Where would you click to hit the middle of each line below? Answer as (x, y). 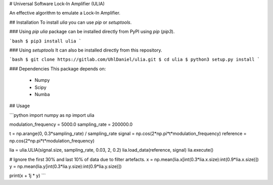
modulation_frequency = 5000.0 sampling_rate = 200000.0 (71, 124)
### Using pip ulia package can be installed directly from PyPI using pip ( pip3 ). (92, 32)
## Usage (20, 106)
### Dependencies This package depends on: (58, 69)
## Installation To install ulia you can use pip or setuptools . (71, 22)
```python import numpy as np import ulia (52, 115)
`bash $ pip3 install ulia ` (45, 41)
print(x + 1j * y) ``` (28, 176)
